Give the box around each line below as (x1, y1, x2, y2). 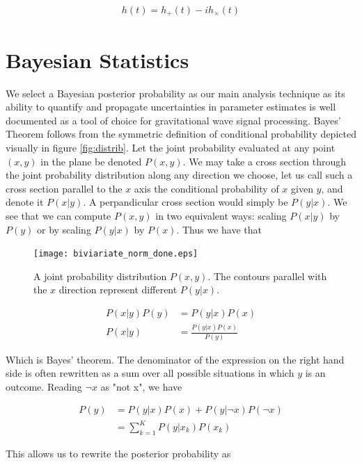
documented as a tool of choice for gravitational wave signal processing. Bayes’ (6, 113, 341, 127)
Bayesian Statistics (6, 45, 189, 74)
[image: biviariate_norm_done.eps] (33, 249, 198, 259)
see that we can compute (6, 208, 111, 222)
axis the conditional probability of (134, 181, 279, 195)
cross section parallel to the (6, 181, 123, 195)
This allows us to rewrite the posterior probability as (6, 446, 231, 460)
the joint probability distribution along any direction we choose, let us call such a (6, 168, 353, 182)
